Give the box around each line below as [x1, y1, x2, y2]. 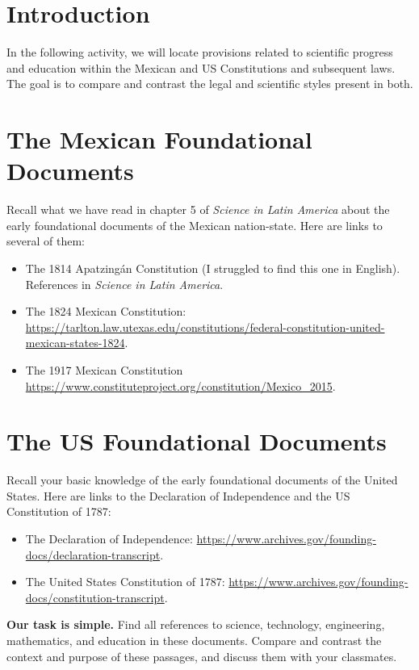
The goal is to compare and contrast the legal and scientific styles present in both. [6, 75, 413, 92]
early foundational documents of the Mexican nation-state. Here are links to [6, 216, 383, 233]
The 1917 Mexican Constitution [25, 361, 183, 378]
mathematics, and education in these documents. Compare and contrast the [6, 632, 382, 649]
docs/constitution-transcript [25, 588, 165, 605]
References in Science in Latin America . [25, 275, 224, 292]
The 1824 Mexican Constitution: [25, 303, 186, 320]
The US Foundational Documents [6, 425, 387, 458]
